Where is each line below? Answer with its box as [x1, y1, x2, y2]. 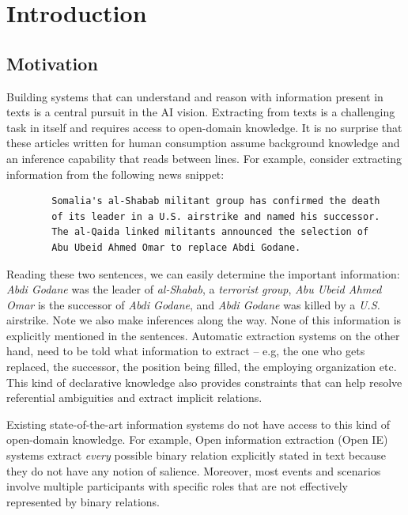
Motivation [6, 51, 98, 75]
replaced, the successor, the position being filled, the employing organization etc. [6, 358, 397, 375]
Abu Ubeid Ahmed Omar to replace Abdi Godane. [51, 241, 301, 253]
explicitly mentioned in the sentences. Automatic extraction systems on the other [6, 327, 400, 343]
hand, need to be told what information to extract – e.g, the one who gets [6, 343, 365, 359]
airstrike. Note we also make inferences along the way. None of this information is [6, 312, 402, 328]
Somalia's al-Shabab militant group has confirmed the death [51, 195, 380, 207]
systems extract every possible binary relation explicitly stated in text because [6, 447, 386, 464]
